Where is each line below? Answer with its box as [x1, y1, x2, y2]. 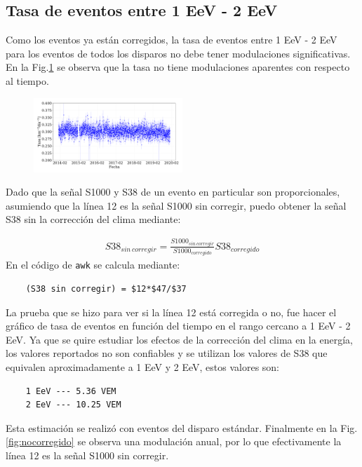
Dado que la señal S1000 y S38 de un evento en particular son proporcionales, [6, 184, 340, 199]
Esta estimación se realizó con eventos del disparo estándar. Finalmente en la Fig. [6, 420, 358, 435]
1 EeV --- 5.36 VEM [25, 386, 116, 396]
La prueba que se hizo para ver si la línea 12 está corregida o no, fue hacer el [6, 304, 337, 319]
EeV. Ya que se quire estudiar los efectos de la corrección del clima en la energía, [6, 332, 353, 346]
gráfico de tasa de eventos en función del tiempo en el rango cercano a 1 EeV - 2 [6, 318, 351, 333]
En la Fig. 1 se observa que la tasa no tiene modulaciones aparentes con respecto [6, 60, 350, 74]
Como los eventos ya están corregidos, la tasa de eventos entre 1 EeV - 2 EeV [6, 32, 337, 47]
